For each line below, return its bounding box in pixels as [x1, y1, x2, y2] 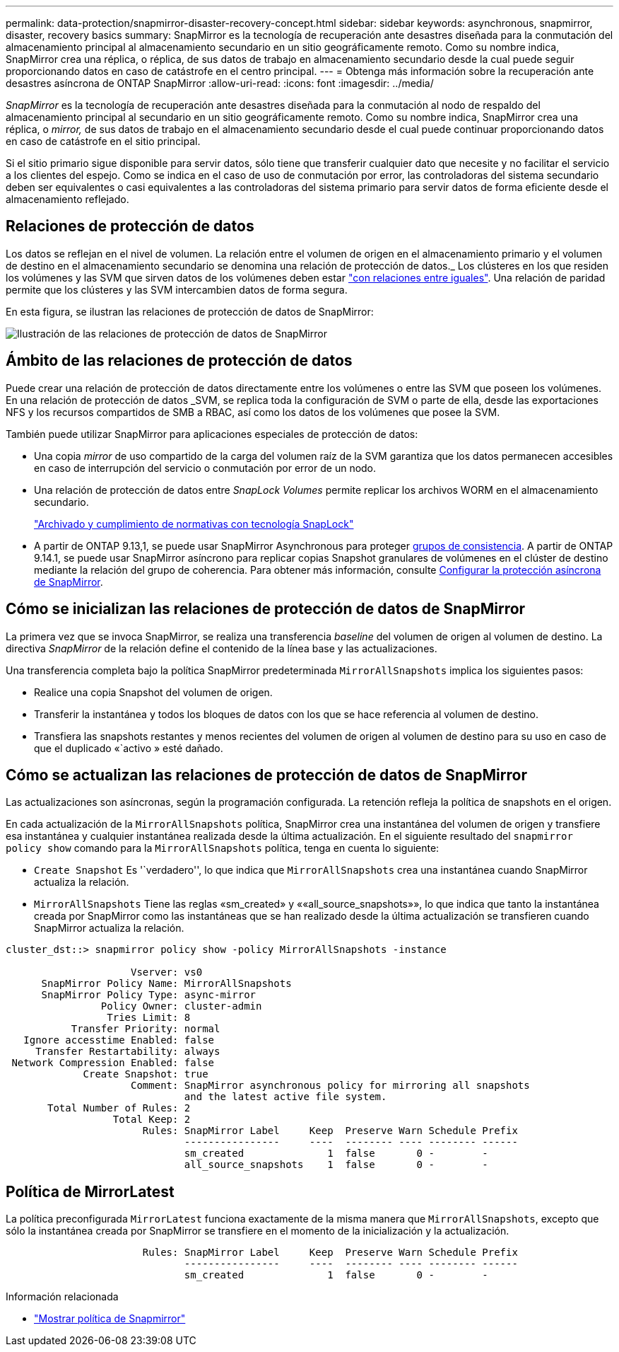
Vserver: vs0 [131, 966, 203, 978]
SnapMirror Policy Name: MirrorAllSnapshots [41, 978, 292, 990]
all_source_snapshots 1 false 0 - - [184, 1159, 488, 1171]
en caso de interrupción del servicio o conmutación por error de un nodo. [34, 461, 377, 474]
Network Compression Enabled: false [11, 1057, 215, 1069]
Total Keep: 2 [112, 1114, 191, 1126]
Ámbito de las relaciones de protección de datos [6, 352, 353, 370]
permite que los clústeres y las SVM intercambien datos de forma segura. [6, 283, 348, 296]
